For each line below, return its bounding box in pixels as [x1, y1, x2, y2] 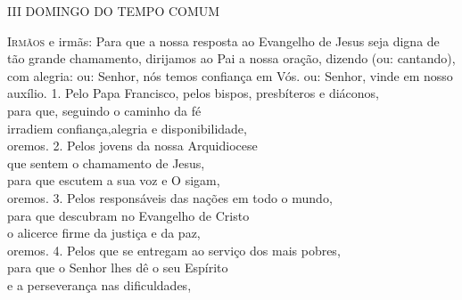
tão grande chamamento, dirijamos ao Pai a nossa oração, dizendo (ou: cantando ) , [7, 49, 456, 68]
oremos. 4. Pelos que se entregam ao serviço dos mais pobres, [7, 240, 341, 259]
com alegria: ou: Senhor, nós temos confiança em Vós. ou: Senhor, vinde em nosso [7, 66, 453, 85]
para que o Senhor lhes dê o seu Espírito [7, 258, 228, 277]
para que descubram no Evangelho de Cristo [7, 206, 250, 224]
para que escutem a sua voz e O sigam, [7, 171, 220, 190]
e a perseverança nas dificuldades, [7, 275, 192, 294]
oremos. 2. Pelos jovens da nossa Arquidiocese [7, 136, 258, 155]
